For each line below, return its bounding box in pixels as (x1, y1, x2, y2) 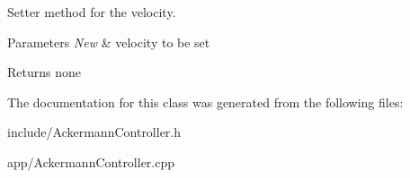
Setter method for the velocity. (7, 3, 176, 21)
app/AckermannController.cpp (7, 152, 175, 171)
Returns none (7, 63, 81, 81)
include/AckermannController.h (7, 123, 182, 141)
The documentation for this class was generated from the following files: (7, 92, 404, 111)
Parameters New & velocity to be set (7, 32, 210, 51)
